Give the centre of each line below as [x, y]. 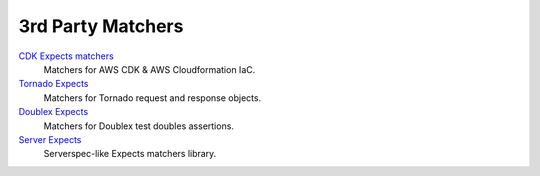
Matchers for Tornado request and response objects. [152, 97]
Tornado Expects [53, 84]
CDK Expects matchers [66, 56]
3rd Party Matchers [101, 26]
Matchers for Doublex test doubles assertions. [139, 126]
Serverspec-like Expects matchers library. [130, 154]
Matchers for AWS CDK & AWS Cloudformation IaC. [149, 69]
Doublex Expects [53, 112]
